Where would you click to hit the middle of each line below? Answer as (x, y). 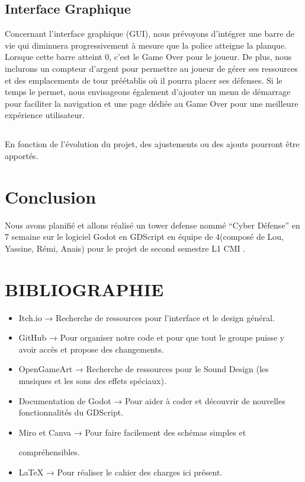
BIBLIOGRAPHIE (84, 289)
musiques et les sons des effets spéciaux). (92, 380)
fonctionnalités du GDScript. (71, 412)
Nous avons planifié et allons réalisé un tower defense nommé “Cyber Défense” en (152, 225)
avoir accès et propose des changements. (91, 349)
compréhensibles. (49, 452)
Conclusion (51, 196)
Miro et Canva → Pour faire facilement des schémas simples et (132, 432)
